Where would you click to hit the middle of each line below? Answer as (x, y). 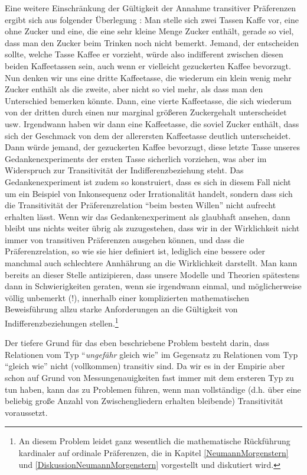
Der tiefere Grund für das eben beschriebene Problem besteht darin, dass (137, 343)
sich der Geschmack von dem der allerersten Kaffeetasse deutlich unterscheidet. (148, 135)
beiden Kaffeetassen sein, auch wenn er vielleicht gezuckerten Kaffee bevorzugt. (148, 65)
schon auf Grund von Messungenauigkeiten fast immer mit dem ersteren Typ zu (149, 378)
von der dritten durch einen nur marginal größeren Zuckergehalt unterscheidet (146, 112)
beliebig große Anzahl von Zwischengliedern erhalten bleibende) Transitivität (144, 401)
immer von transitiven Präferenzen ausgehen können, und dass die (125, 239)
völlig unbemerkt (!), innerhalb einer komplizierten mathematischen (127, 297)
